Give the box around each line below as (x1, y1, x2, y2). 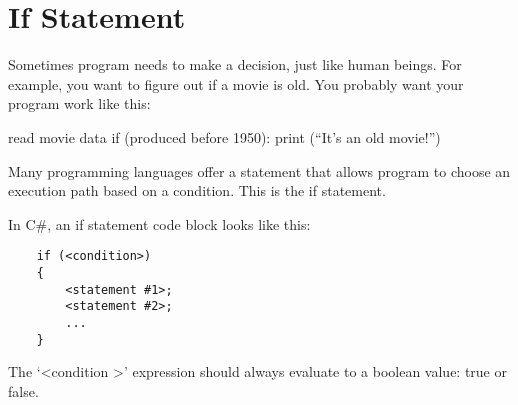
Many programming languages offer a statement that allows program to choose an (8, 160, 511, 181)
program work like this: (8, 93, 151, 114)
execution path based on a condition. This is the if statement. (8, 180, 386, 201)
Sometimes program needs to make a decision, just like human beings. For (8, 54, 462, 75)
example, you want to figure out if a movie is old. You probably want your (8, 73, 464, 94)
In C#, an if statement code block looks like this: (8, 213, 311, 234)
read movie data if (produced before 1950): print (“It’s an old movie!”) (8, 126, 441, 147)
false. (8, 380, 39, 401)
